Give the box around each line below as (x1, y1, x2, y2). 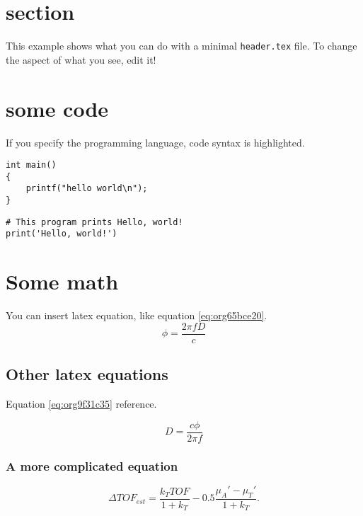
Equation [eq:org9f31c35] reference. (6, 396, 157, 411)
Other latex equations (6, 363, 168, 385)
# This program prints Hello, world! (6, 217, 183, 227)
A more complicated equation (6, 457, 178, 474)
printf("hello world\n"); (25, 183, 148, 194)
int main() (6, 160, 57, 171)
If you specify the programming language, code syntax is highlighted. (6, 134, 305, 149)
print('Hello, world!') (6, 229, 117, 239)
